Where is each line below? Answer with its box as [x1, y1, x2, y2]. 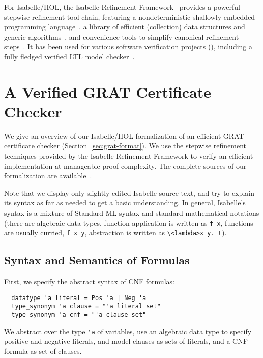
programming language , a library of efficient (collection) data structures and [4, 21, 245, 32]
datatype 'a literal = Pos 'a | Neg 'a [11, 294, 147, 302]
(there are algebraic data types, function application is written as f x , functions [4, 217, 253, 228]
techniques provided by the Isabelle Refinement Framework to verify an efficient [4, 151, 253, 161]
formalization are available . [4, 170, 92, 181]
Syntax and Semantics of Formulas [4, 252, 190, 268]
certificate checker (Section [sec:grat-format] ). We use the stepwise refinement [4, 140, 247, 151]
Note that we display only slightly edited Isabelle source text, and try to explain [4, 187, 254, 198]
